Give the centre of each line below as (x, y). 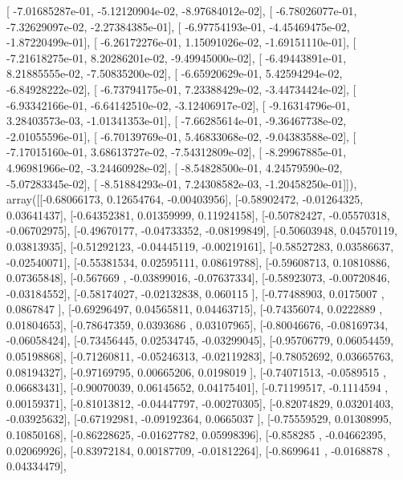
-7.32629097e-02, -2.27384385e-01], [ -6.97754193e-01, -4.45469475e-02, (178, 26)
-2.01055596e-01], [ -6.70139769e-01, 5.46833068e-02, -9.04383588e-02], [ (181, 136)
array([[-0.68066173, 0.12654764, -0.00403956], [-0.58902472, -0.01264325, (185, 199)
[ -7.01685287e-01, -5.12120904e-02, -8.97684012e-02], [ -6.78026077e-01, (182, 10)
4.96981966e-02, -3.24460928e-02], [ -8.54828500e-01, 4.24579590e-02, (175, 167)
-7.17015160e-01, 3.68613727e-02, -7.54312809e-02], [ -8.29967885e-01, (177, 152)
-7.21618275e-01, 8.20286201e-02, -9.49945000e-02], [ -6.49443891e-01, (177, 57)
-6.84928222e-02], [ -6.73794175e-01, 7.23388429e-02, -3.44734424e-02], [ (181, 89)
